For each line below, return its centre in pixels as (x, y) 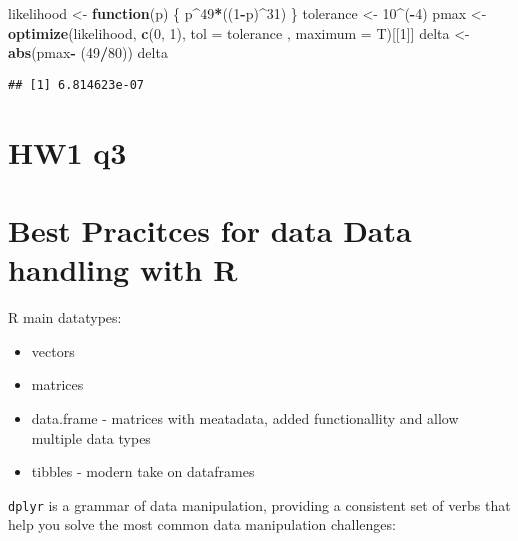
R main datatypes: (65, 317)
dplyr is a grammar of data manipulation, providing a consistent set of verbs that (259, 504)
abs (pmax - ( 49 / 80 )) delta (88, 52)
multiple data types (91, 437)
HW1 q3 (67, 151)
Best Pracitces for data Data (210, 230)
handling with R (123, 269)
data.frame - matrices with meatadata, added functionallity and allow (245, 417)
